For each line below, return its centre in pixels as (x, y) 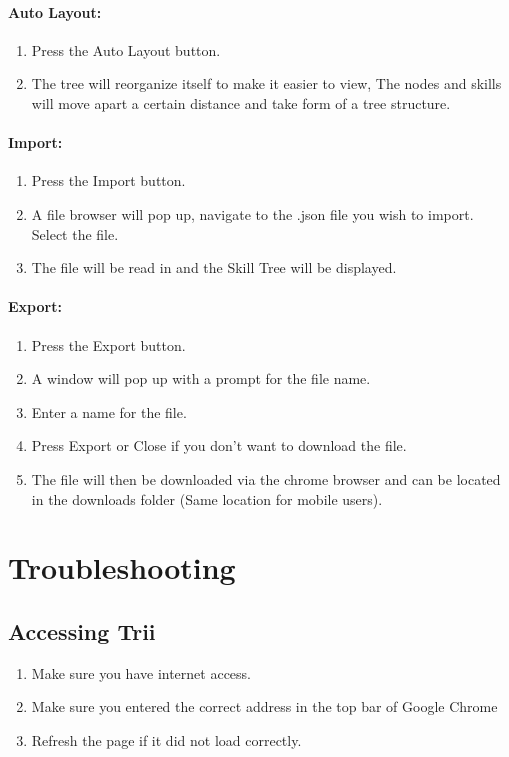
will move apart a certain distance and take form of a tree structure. (241, 102)
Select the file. (75, 233)
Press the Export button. (108, 344)
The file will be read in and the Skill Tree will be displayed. (214, 267)
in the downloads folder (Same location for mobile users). (207, 498)
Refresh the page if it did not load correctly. (166, 739)
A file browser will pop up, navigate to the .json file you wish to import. (252, 213)
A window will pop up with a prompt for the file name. (201, 378)
